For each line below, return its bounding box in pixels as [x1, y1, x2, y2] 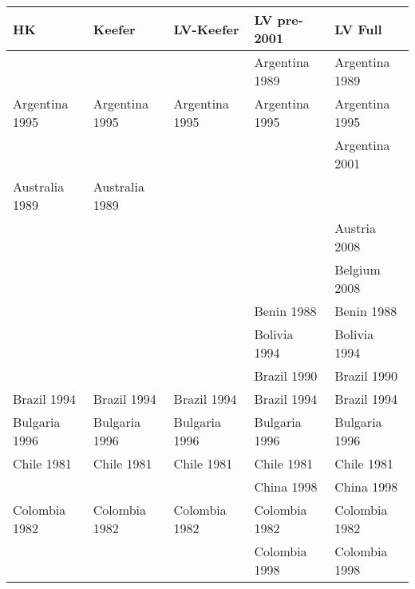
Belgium [334, 260, 381, 279]
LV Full [334, 19, 382, 38]
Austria [334, 219, 376, 237]
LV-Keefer [173, 19, 239, 38]
